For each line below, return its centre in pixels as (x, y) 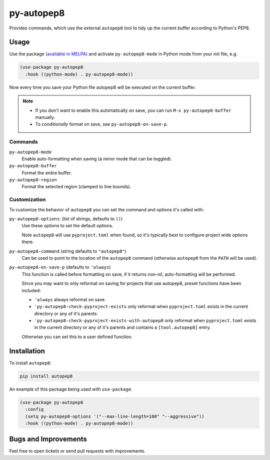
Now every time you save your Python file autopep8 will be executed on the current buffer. (102, 87)
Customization (27, 200)
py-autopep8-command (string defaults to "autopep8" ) (68, 251)
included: (31, 290)
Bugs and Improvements (48, 439)
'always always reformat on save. (70, 299)
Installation (27, 351)
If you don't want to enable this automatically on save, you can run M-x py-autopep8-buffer (133, 110)
